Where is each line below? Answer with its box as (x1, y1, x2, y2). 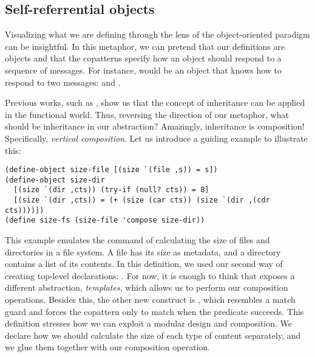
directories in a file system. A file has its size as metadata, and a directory (5, 245, 281, 258)
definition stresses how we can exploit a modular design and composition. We (5, 317, 293, 330)
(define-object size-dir (5, 175, 105, 184)
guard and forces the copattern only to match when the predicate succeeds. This (5, 305, 304, 317)
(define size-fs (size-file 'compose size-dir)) (5, 216, 205, 225)
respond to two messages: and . (5, 75, 121, 88)
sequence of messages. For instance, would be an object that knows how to (5, 63, 282, 76)
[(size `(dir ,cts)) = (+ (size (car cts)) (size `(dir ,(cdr (13, 196, 270, 205)
